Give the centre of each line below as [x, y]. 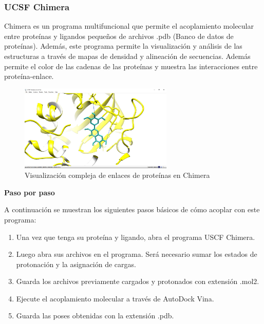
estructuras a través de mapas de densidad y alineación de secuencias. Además [127, 56]
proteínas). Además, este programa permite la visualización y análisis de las [123, 46]
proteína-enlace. [29, 76]
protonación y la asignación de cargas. [76, 264]
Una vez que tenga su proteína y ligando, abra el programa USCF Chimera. [136, 237]
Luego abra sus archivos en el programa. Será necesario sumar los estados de [137, 254]
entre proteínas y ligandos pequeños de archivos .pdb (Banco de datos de [119, 36]
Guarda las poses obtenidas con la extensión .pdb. [95, 316]
